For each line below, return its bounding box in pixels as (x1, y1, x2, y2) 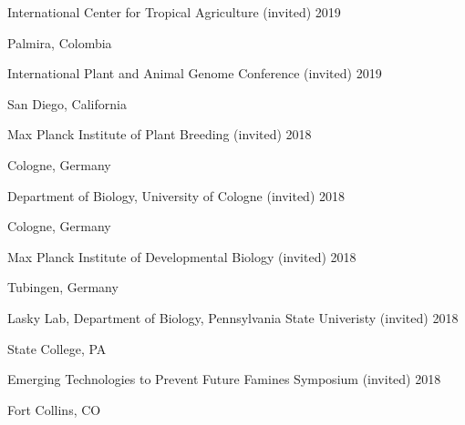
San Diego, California (7, 94, 127, 113)
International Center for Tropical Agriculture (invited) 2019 (7, 3, 341, 21)
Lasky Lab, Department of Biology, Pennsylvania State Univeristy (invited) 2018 (7, 308, 459, 327)
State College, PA (7, 339, 107, 358)
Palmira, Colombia (7, 33, 112, 52)
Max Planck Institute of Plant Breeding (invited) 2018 (7, 125, 312, 144)
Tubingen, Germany (7, 278, 119, 297)
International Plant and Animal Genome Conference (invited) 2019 (7, 64, 382, 83)
